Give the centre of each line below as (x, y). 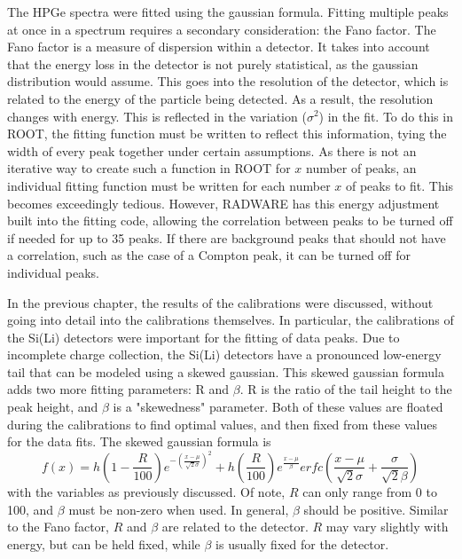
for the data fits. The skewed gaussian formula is (139, 441)
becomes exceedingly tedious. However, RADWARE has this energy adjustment (223, 203)
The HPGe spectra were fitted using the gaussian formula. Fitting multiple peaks (228, 12)
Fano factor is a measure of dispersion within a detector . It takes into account (219, 47)
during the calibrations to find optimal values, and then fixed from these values (223, 424)
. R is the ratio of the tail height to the (346, 389)
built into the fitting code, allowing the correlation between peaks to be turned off (230, 220)
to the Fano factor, (58, 527)
